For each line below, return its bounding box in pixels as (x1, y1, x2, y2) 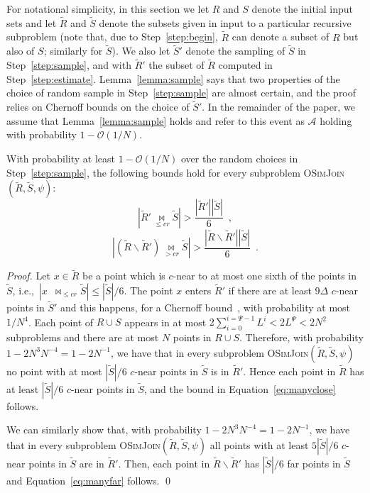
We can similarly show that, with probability (6, 422, 202, 437)
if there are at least (228, 282, 312, 297)
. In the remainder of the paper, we (202, 99, 355, 114)
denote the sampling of (185, 43, 285, 58)
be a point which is (82, 268, 165, 283)
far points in (287, 455, 341, 470)
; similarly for (43, 43, 103, 58)
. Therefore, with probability (239, 330, 364, 345)
